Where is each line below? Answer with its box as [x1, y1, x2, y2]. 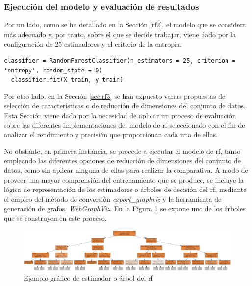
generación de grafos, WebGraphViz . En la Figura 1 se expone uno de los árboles [4, 203, 246, 214]
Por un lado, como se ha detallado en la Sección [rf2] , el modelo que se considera [4, 20, 246, 30]
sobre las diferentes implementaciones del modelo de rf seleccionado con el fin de [4, 119, 245, 130]
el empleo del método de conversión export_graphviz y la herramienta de [4, 193, 222, 204]
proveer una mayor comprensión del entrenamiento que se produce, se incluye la [4, 174, 244, 185]
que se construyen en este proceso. [4, 213, 107, 223]
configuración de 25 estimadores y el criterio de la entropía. [4, 39, 182, 49]
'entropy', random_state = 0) [4, 67, 102, 74]
